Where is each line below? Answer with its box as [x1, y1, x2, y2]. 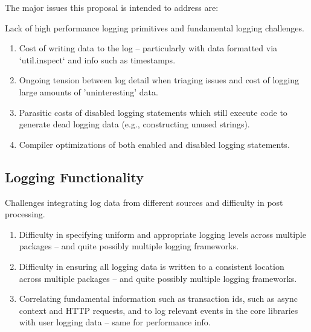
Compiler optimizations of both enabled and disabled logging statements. [19, 138, 290, 150]
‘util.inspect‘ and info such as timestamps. [19, 53, 176, 66]
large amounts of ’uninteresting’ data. [19, 85, 158, 98]
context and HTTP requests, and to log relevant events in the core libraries [19, 304, 298, 316]
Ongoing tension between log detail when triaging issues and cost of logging [19, 74, 299, 86]
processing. [5, 208, 45, 220]
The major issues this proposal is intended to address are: [5, 1, 219, 13]
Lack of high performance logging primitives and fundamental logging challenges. [5, 21, 304, 34]
